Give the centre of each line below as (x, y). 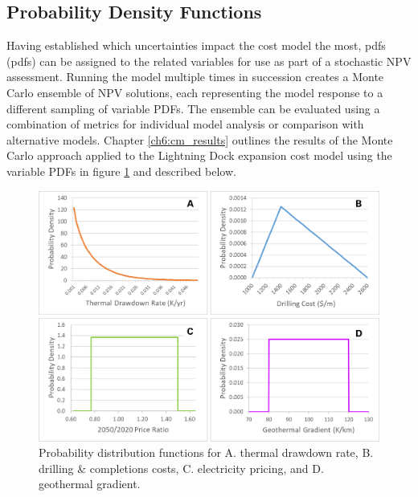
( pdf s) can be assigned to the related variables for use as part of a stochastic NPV (209, 61)
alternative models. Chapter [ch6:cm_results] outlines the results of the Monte (200, 139)
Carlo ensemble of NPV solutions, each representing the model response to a (195, 92)
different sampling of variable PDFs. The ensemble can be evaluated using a (193, 108)
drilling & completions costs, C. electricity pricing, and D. (181, 468)
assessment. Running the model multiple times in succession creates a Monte (195, 77)
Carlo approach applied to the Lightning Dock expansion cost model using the (199, 155)
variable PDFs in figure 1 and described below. (121, 171)
